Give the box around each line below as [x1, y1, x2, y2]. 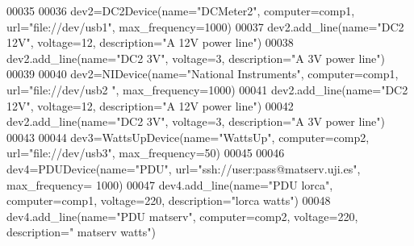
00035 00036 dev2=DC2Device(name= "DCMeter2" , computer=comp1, [6, 2, 355, 19]
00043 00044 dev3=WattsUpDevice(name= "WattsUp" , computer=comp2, [6, 128, 370, 145]
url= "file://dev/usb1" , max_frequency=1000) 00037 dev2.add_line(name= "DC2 [6, 18, 404, 35]
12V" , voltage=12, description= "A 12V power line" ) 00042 [6, 97, 294, 114]
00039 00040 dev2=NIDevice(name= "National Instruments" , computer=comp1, [6, 65, 399, 82]
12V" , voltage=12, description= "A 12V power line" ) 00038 [6, 34, 294, 51]
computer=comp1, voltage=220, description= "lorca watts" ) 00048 [6, 192, 331, 209]
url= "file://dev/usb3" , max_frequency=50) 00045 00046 [6, 144, 285, 161]
